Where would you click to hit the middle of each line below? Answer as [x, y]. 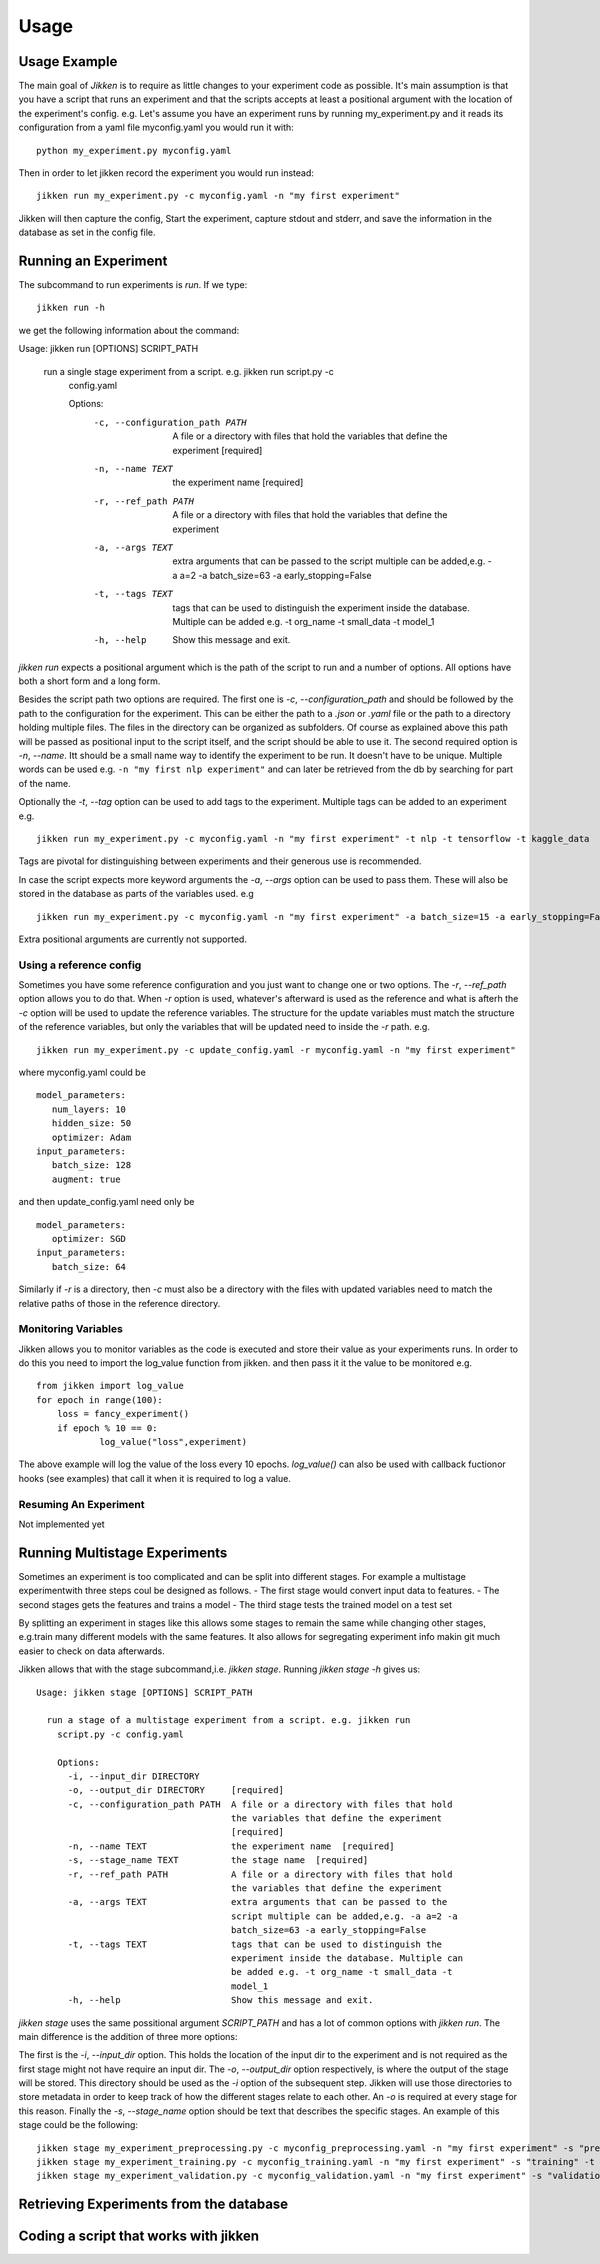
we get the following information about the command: [129, 330]
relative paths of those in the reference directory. [119, 1303]
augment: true [86, 1179]
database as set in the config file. [87, 232]
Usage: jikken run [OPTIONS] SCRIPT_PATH [108, 349]
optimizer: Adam [91, 1137]
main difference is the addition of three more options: [128, 2036]
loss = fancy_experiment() [123, 1414]
